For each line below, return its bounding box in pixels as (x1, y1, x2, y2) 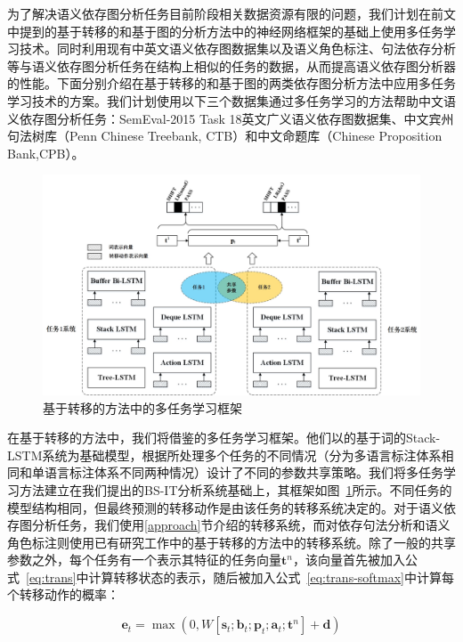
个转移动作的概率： (7, 585, 119, 604)
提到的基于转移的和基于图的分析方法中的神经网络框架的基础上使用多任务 (19, 21, 443, 40)
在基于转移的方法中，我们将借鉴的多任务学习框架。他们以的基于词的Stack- (7, 428, 441, 447)
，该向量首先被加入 (292, 550, 405, 569)
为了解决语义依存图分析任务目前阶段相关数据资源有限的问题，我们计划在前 (7, 4, 443, 22)
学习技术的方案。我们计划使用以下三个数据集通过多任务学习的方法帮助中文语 (7, 91, 456, 110)
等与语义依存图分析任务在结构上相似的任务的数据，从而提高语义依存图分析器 (7, 56, 456, 75)
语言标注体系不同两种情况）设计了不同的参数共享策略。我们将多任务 (44, 463, 443, 482)
